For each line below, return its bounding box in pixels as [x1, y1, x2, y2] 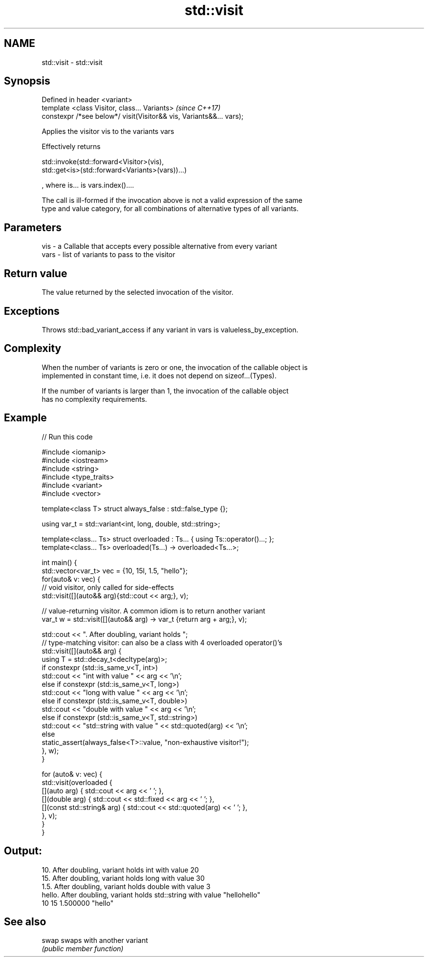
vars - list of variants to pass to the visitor [42, 250, 175, 259]
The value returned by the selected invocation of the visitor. [42, 288, 234, 297]
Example [4, 412, 47, 424]
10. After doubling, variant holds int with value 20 [42, 865, 199, 874]
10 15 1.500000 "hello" [42, 898, 114, 907]
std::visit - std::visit [42, 58, 103, 66]
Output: [4, 845, 42, 857]
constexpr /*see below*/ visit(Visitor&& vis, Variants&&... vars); [42, 112, 244, 121]
